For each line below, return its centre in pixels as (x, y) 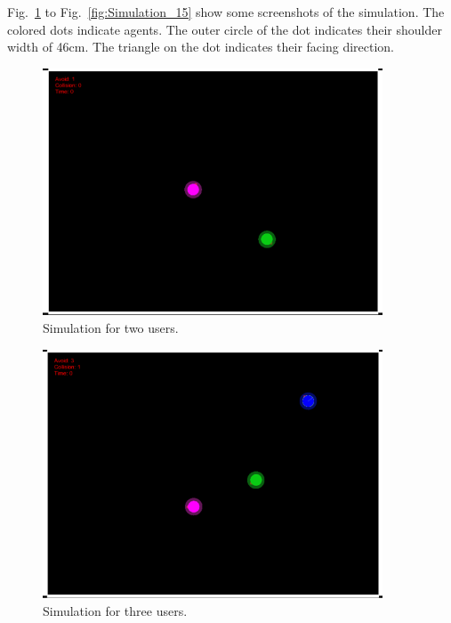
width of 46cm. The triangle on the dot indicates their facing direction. (201, 47)
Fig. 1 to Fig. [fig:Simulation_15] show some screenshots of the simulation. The (226, 12)
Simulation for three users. (115, 610)
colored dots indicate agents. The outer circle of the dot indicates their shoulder (225, 29)
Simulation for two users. (111, 328)
